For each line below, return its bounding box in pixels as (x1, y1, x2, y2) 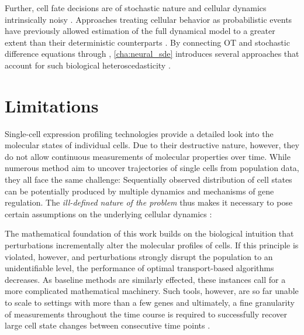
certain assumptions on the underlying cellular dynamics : (5, 207, 212, 220)
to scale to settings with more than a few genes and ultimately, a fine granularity (5, 296, 295, 308)
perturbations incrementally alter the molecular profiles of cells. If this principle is (5, 239, 299, 251)
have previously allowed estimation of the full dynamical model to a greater (5, 25, 275, 37)
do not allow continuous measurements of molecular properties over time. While (5, 150, 291, 162)
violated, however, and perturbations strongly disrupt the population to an (5, 250, 273, 262)
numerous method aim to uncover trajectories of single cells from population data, (5, 162, 299, 174)
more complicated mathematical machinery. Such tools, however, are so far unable (5, 285, 299, 297)
